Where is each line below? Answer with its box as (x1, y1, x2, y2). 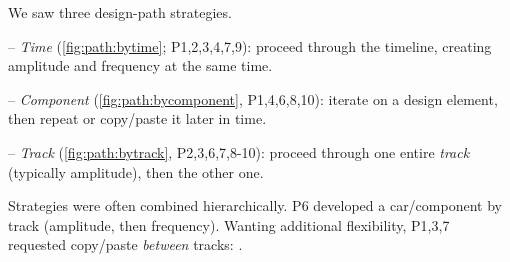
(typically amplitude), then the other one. (8, 161, 264, 182)
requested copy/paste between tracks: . (8, 234, 243, 255)
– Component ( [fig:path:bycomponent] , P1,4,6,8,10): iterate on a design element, (8, 88, 498, 109)
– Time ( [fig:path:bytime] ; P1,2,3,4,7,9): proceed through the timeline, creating (8, 35, 492, 56)
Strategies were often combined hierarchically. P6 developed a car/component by (8, 195, 502, 216)
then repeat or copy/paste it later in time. (8, 108, 267, 129)
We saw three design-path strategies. (8, 2, 232, 22)
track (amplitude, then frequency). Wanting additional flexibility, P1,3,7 (8, 214, 450, 235)
